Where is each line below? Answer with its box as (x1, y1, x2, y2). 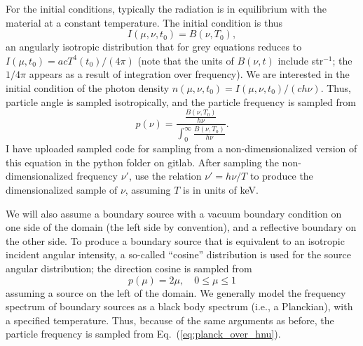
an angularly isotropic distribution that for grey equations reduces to (6, 39, 302, 54)
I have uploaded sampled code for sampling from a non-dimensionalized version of (6, 141, 357, 156)
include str (278, 53, 324, 67)
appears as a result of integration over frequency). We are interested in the (29, 67, 350, 81)
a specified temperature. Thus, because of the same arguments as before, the (6, 312, 334, 327)
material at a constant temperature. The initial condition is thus (6, 15, 283, 29)
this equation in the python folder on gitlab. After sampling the (6, 154, 279, 169)
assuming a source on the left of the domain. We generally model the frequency (6, 285, 346, 300)
